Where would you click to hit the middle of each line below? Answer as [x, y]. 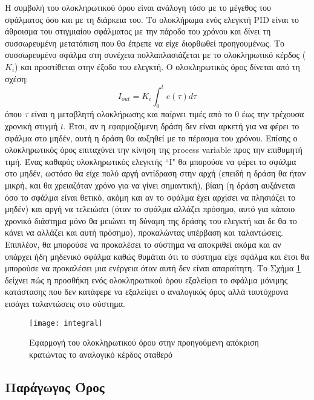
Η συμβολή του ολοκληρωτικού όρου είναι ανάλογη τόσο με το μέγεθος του [138, 7]
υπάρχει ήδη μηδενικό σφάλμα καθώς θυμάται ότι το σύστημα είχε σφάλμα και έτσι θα [157, 256]
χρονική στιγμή [31, 126]
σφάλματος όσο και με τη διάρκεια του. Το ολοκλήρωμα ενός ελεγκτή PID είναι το [152, 19]
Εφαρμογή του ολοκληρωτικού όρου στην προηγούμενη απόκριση [144, 342]
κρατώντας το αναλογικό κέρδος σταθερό [101, 354]
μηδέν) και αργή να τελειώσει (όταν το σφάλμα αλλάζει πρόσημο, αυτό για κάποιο [150, 209]
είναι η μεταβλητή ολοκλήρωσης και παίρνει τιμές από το [132, 114]
